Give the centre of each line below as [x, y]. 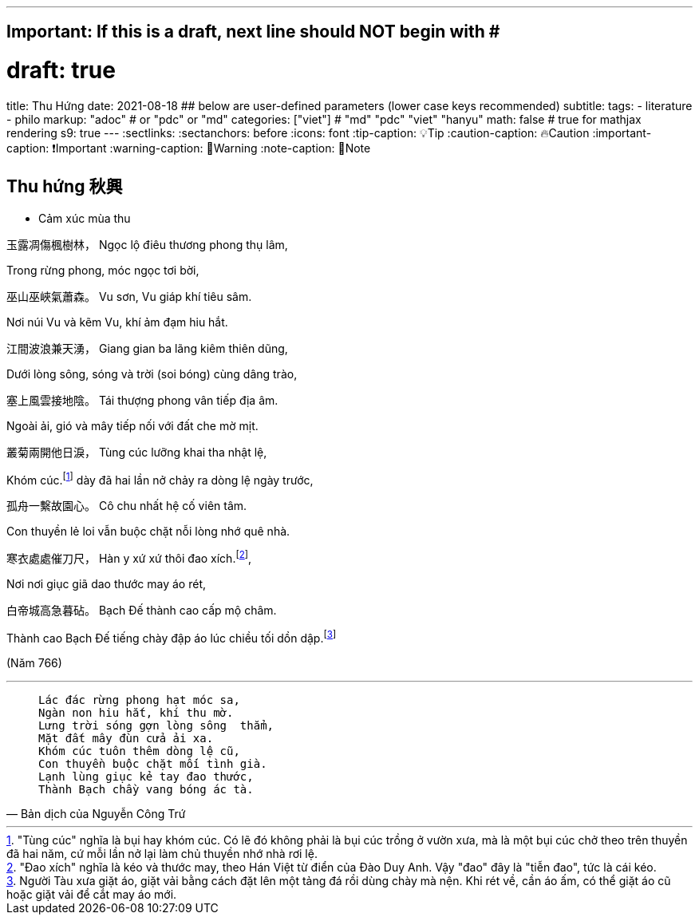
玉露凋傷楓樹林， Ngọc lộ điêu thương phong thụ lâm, [147, 244]
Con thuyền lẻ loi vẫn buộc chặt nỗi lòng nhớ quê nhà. [148, 532]
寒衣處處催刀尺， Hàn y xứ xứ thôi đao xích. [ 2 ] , [129, 557]
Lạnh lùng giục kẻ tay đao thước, [146, 776]
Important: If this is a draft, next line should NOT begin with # [253, 32]
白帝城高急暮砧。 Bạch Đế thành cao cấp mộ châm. [142, 611]
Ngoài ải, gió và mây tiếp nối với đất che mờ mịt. [132, 425]
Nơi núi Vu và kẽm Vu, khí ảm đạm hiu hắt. [117, 322]
